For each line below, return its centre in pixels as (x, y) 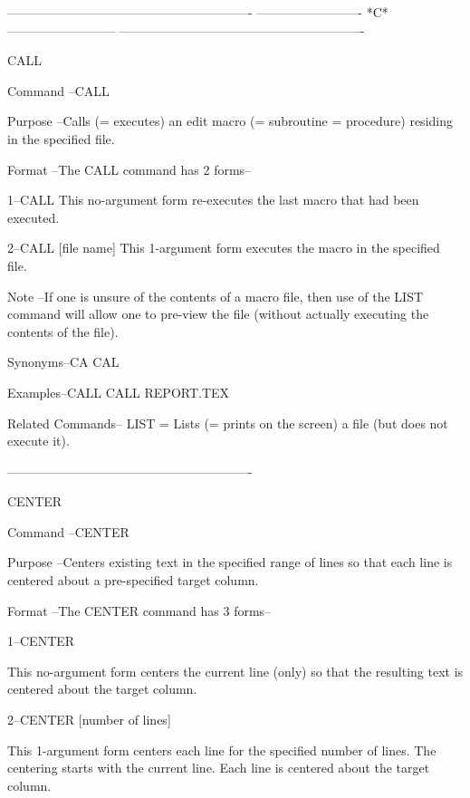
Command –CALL (58, 90)
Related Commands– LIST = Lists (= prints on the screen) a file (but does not (228, 423)
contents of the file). (63, 331)
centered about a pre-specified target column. (133, 580)
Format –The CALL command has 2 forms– (129, 169)
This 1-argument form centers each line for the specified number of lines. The (222, 750)
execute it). (38, 441)
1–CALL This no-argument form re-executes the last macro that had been (213, 200)
